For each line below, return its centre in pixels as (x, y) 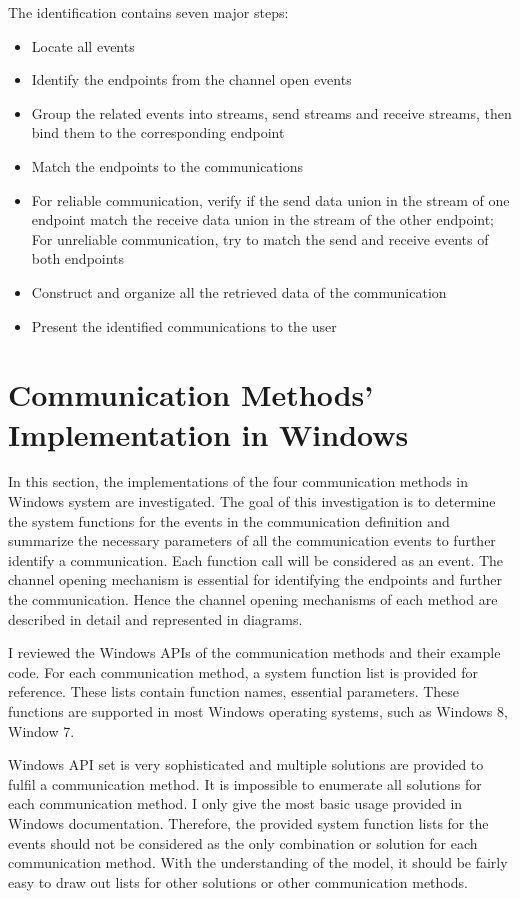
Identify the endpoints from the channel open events (191, 79)
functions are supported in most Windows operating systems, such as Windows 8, (258, 710)
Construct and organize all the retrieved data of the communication (239, 291)
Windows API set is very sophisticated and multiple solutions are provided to (246, 764)
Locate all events (83, 45)
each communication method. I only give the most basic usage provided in (235, 803)
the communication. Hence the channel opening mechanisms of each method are (253, 599)
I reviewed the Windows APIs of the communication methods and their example (254, 652)
